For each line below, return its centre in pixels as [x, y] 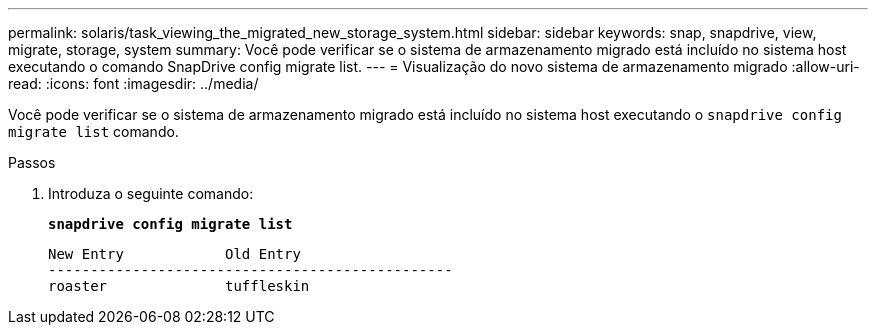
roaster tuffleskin [179, 286]
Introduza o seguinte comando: [151, 193]
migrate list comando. [93, 131]
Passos [32, 162]
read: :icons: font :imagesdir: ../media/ [133, 83]
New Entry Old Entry [174, 254]
